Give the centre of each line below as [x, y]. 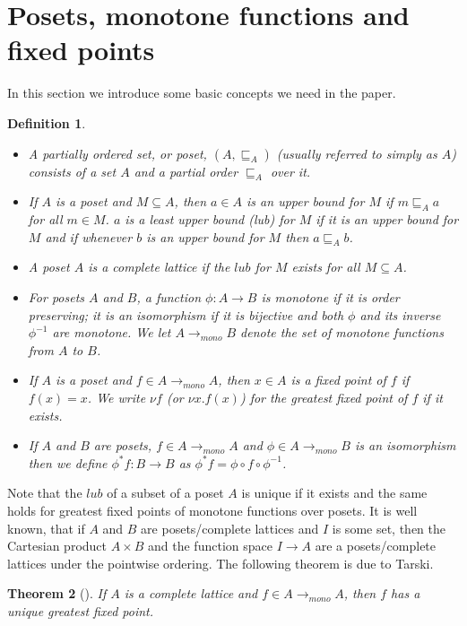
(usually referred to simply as [357, 153]
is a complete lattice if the [159, 267]
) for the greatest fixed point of [324, 398]
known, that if [46, 528]
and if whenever [89, 236]
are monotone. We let [112, 332]
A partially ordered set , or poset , [117, 153]
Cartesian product [57, 546]
